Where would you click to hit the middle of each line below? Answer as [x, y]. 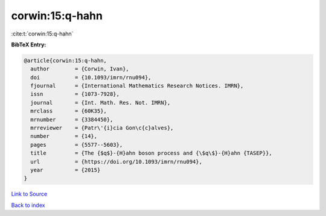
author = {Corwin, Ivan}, [80, 69]
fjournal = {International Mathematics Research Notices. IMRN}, [137, 86]
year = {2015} [66, 170]
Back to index [28, 205]
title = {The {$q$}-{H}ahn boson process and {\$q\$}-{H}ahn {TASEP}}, [152, 153]
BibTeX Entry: [29, 45]
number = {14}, [64, 136]
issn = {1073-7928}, [75, 94]
